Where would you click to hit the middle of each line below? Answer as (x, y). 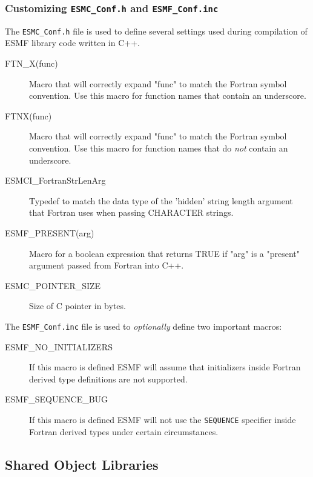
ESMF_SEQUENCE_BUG (57, 399)
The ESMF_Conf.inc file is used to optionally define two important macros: (143, 326)
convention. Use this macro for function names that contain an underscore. (168, 95)
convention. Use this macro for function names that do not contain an (159, 148)
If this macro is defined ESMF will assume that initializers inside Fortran (165, 367)
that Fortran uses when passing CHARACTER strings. (131, 212)
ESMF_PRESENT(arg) (50, 232)
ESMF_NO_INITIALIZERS (59, 346)
